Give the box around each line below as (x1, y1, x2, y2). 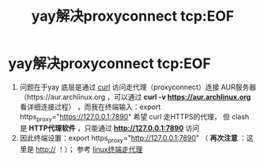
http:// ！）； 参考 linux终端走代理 (35, 144, 143, 154)
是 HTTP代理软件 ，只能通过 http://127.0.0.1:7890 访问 (19, 123, 200, 133)
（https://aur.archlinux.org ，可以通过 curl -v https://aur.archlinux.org (19, 92, 251, 101)
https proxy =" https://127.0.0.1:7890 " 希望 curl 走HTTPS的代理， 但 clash (19, 111, 250, 123)
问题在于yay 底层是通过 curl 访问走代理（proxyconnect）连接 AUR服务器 (19, 82, 257, 92)
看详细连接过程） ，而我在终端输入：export (19, 102, 161, 111)
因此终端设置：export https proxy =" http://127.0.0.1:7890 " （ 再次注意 (19, 133, 239, 145)
